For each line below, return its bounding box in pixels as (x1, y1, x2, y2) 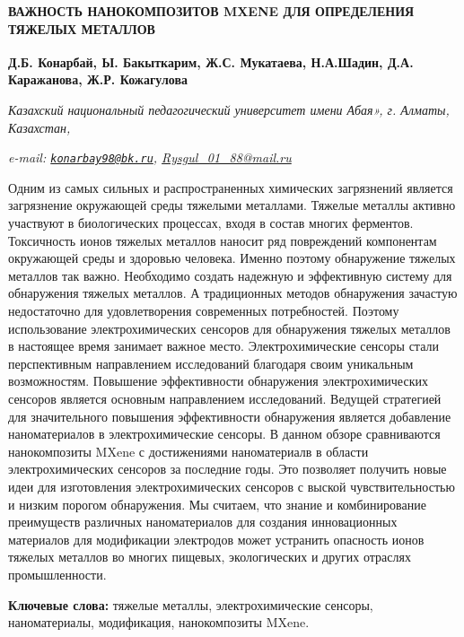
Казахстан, (8, 118, 71, 136)
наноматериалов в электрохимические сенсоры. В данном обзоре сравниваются (8, 424, 441, 443)
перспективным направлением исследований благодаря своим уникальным (8, 353, 414, 372)
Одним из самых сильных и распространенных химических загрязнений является (8, 178, 453, 196)
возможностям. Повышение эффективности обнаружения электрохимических (8, 371, 428, 390)
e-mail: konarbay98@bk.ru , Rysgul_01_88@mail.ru (8, 148, 292, 167)
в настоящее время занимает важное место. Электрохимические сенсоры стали (8, 336, 439, 355)
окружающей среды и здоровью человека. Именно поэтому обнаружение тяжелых (8, 249, 456, 267)
